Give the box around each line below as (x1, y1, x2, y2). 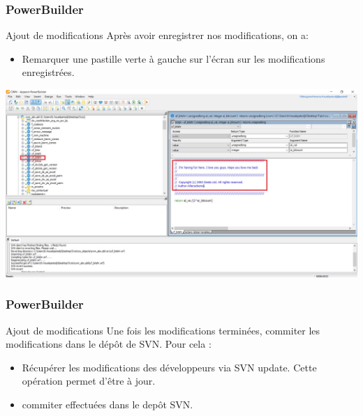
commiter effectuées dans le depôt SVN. (22, 396, 193, 411)
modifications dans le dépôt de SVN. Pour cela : (6, 337, 212, 351)
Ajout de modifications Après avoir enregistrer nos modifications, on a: (6, 28, 309, 43)
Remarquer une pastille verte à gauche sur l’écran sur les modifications (22, 51, 325, 66)
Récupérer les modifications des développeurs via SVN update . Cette (22, 360, 317, 374)
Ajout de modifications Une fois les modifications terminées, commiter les (6, 323, 320, 337)
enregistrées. (22, 65, 75, 79)
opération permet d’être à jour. (22, 373, 156, 388)
